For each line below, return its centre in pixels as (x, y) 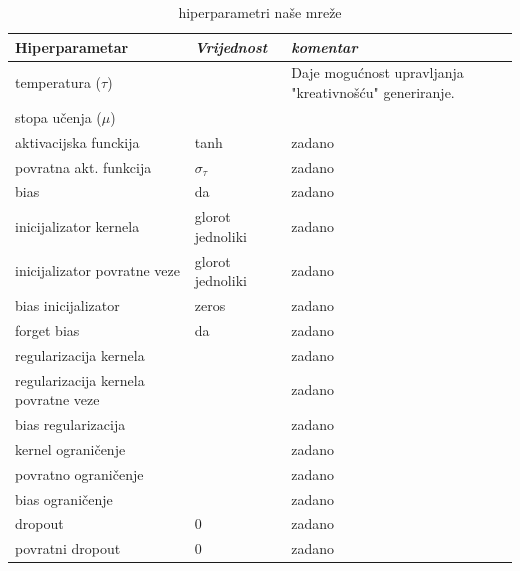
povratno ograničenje (79, 473)
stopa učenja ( (58, 116)
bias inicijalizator (67, 305)
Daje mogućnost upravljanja (377, 72)
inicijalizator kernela (77, 226)
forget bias (47, 329)
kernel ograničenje (70, 448)
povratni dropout (68, 548)
